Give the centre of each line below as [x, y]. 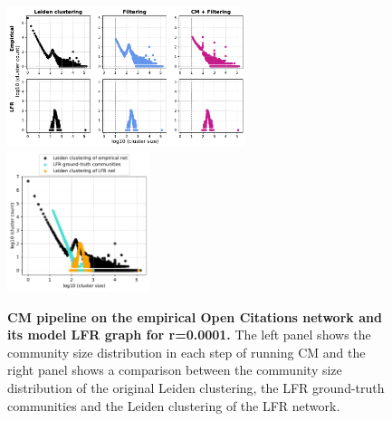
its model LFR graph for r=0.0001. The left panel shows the [189, 335]
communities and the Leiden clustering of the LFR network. [174, 405]
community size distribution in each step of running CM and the [186, 352]
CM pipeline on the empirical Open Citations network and [195, 316]
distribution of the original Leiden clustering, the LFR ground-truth [196, 388]
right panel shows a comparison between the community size [175, 370]
